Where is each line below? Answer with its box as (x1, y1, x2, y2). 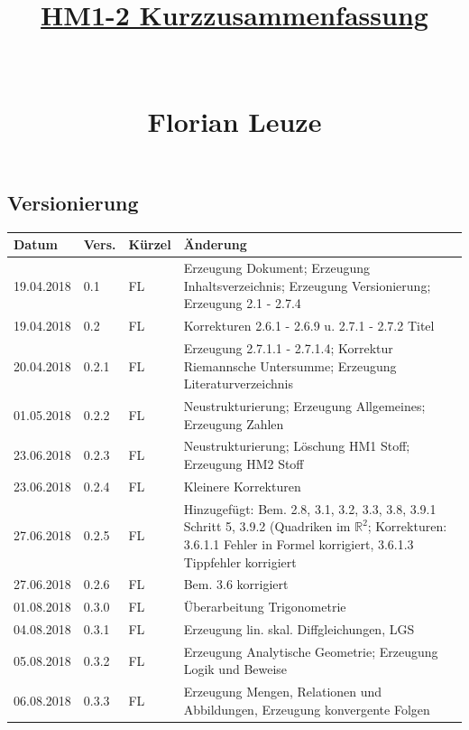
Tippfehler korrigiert (183, 552, 297, 571)
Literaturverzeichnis (183, 374, 294, 393)
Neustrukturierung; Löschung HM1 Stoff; (183, 436, 410, 455)
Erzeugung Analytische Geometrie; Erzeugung (183, 641, 438, 660)
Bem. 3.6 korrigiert (183, 575, 289, 594)
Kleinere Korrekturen (183, 476, 301, 495)
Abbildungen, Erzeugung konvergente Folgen (183, 699, 430, 718)
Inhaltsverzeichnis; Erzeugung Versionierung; (183, 276, 431, 295)
